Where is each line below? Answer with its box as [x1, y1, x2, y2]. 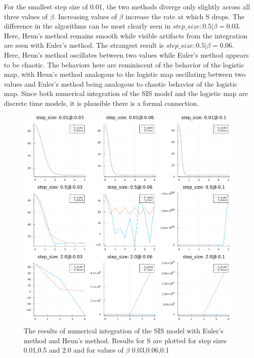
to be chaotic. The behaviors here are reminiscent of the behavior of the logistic [4, 59, 244, 69]
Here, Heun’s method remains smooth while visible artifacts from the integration [4, 30, 248, 40]
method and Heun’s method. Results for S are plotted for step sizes [24, 335, 227, 345]
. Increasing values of [54, 11, 117, 21]
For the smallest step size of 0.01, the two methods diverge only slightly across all [4, 1, 250, 11]
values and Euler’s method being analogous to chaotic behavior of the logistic [4, 78, 238, 89]
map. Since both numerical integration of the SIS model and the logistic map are [4, 88, 248, 98]
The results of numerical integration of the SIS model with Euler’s [24, 325, 223, 336]
